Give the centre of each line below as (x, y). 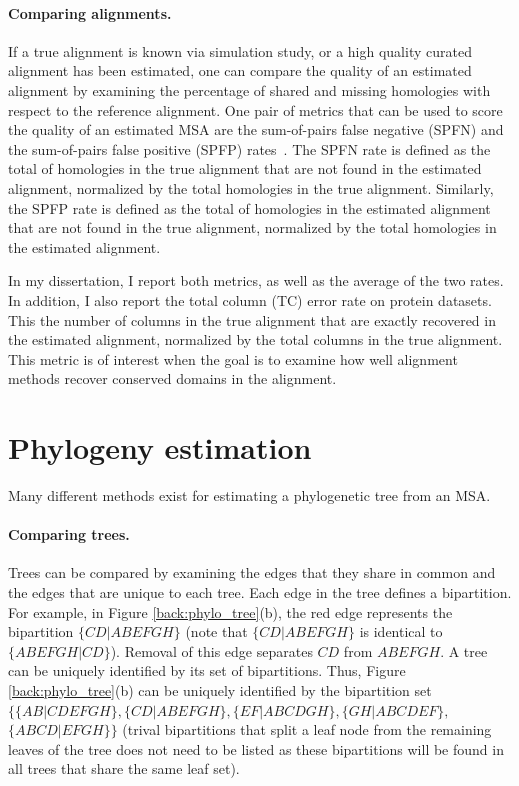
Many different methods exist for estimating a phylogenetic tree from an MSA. (249, 495)
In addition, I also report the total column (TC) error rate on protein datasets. (250, 299)
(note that (216, 631)
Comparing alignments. (90, 12)
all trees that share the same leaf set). (124, 768)
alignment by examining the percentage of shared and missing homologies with (249, 89)
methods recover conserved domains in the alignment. (172, 378)
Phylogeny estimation (160, 447)
